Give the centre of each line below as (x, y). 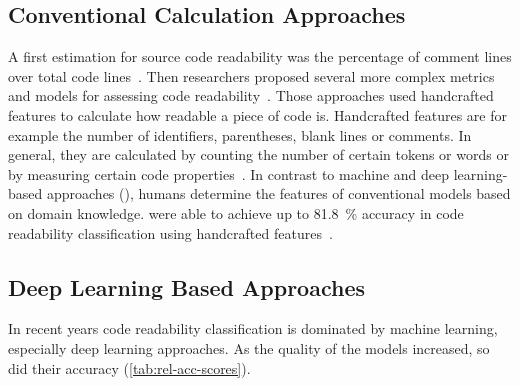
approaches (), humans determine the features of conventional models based (278, 193)
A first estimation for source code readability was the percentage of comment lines (260, 56)
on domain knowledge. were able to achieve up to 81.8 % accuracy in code (236, 212)
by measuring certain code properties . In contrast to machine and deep (229, 173)
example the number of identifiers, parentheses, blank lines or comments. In (240, 134)
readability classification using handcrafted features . (170, 232)
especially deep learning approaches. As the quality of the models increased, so (249, 347)
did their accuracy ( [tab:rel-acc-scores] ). (129, 367)
